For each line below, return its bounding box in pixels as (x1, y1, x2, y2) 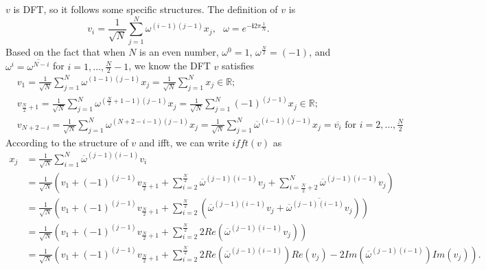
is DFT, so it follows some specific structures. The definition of (13, 2, 278, 16)
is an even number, (139, 44, 219, 58)
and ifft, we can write (139, 135, 229, 149)
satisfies (222, 58, 254, 73)
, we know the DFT (128, 58, 211, 73)
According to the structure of (5, 135, 128, 149)
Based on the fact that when (5, 44, 126, 58)
